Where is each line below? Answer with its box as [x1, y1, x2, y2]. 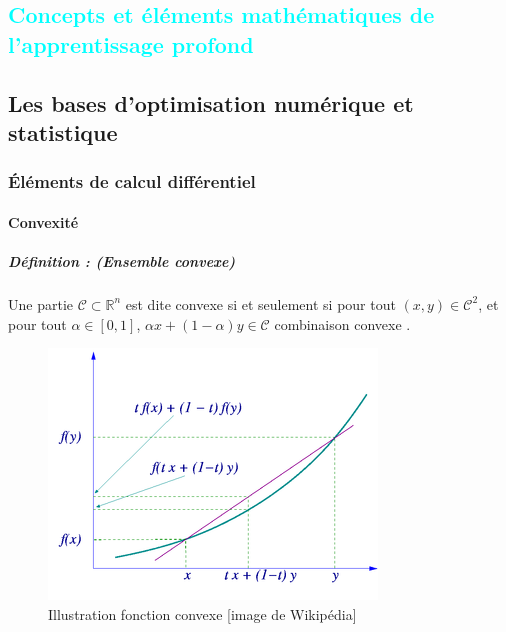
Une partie [8, 293, 73, 314]
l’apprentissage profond [8, 28, 254, 59]
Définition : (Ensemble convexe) [8, 250, 236, 271]
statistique [8, 116, 118, 147]
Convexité [8, 211, 79, 232]
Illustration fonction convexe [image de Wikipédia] [48, 603, 357, 624]
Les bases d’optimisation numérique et [8, 87, 414, 118]
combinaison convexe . [274, 313, 411, 334]
